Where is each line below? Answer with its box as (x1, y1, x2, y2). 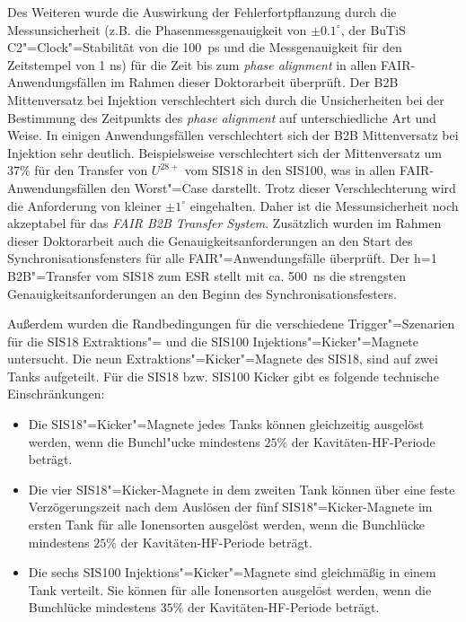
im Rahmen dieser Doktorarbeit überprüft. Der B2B (110, 73, 399, 92)
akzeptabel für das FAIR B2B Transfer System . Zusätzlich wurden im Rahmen (7, 214, 442, 232)
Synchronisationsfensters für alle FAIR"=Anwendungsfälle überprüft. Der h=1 (7, 249, 437, 267)
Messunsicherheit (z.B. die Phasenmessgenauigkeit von (7, 20, 307, 39)
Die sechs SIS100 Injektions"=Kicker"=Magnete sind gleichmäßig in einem (28, 563, 436, 582)
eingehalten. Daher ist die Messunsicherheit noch (189, 196, 459, 215)
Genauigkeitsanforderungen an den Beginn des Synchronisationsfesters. (7, 284, 397, 302)
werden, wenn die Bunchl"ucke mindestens (28, 432, 260, 451)
